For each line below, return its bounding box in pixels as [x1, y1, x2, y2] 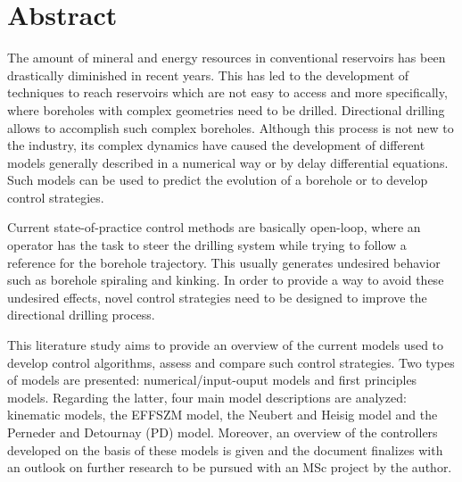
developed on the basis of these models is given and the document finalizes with [7, 440, 443, 459]
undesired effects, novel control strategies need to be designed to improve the [7, 287, 427, 306]
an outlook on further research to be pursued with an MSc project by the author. [7, 458, 452, 477]
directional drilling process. [7, 305, 155, 324]
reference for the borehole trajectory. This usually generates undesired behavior [7, 253, 441, 271]
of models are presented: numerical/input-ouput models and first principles [7, 370, 417, 389]
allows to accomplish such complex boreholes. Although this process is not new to [7, 118, 454, 137]
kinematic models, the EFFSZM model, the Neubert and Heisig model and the [7, 405, 438, 424]
